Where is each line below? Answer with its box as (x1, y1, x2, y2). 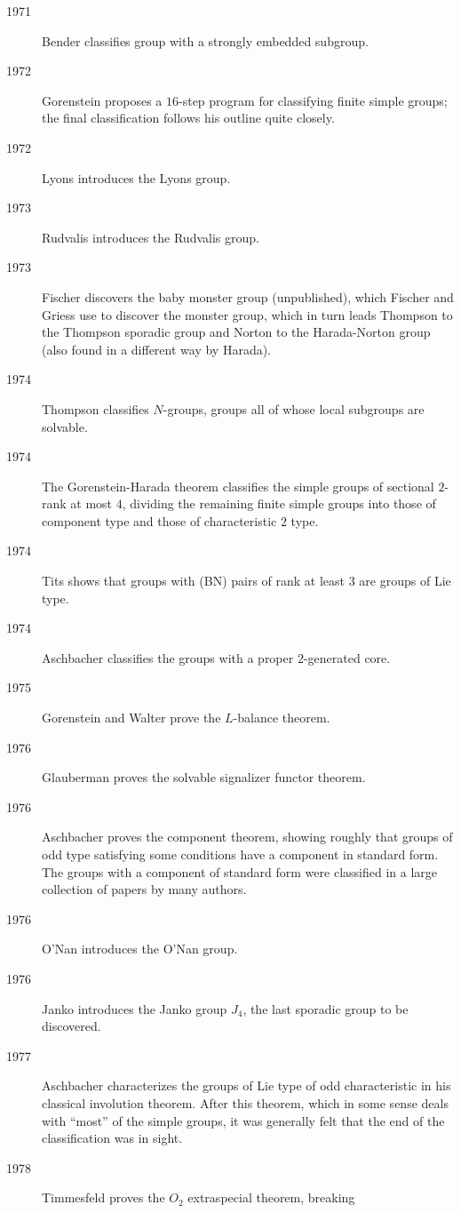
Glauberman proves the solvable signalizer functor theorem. (42, 768, 366, 786)
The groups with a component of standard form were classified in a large (42, 862, 437, 881)
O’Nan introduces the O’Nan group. (42, 939, 238, 958)
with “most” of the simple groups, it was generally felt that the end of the (42, 1111, 445, 1129)
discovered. (42, 1017, 101, 1035)
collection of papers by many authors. (42, 880, 247, 898)
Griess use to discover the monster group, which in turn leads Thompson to (42, 305, 453, 323)
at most (70, 494, 113, 513)
